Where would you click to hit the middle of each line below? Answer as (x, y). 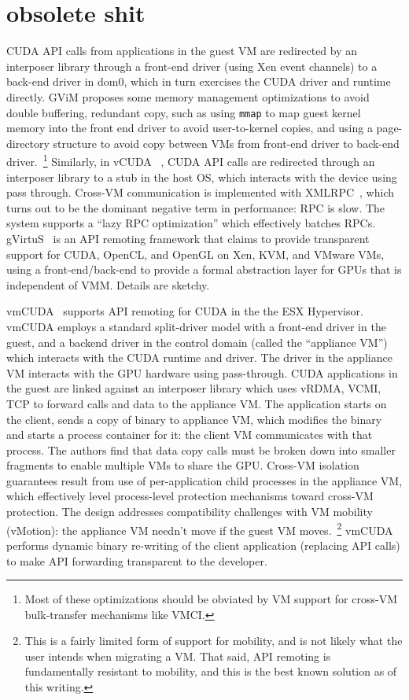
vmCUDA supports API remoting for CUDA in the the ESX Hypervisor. (185, 311)
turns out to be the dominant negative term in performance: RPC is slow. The (196, 207)
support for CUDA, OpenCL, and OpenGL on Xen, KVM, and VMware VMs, (195, 254)
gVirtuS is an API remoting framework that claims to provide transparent (188, 238)
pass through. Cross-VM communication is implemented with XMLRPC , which (200, 192)
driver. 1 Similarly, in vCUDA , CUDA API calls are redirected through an (191, 160)
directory (28, 143)
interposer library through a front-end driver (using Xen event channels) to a (192, 66)
